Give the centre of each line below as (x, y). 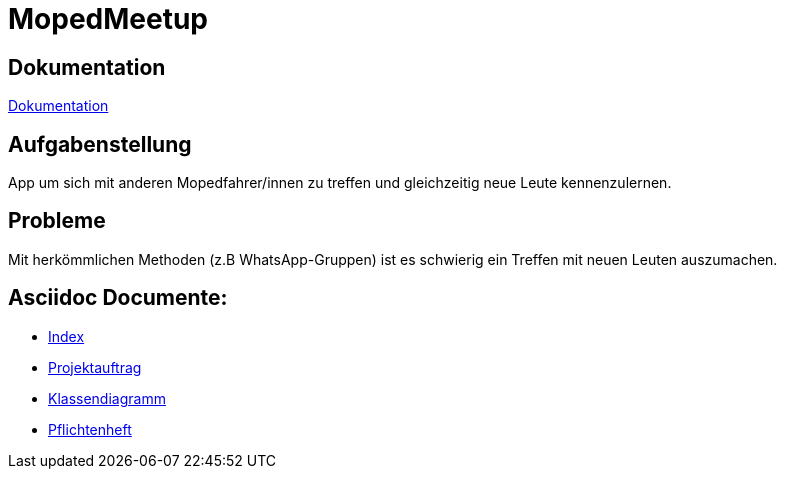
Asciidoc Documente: (118, 298)
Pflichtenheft (90, 429)
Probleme (57, 221)
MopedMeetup (108, 19)
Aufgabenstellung (100, 144)
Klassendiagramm (107, 398)
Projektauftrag (95, 367)
